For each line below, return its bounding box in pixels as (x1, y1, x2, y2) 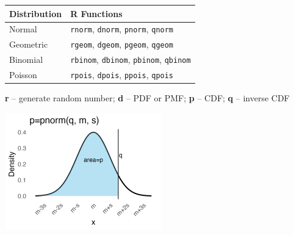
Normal (9, 23, 37, 35)
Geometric (9, 38, 48, 51)
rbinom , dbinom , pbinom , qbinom (70, 53, 191, 66)
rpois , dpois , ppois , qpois (70, 68, 174, 81)
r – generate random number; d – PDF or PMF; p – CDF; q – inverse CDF (5, 92, 290, 104)
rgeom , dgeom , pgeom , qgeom (70, 38, 174, 51)
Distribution (9, 7, 62, 20)
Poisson (9, 68, 37, 81)
